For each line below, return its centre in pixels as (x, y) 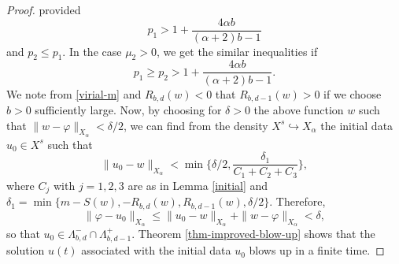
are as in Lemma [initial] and (198, 185)
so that (23, 233)
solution (26, 250)
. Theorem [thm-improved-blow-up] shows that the (253, 233)
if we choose (353, 93)
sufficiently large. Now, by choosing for (128, 109)
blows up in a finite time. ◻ (317, 250)
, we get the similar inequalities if (237, 51)
